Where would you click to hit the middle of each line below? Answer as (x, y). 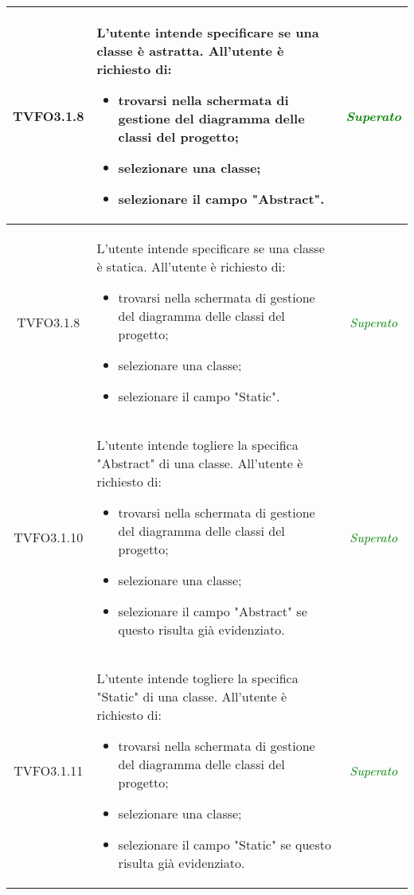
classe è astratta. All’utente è (190, 51)
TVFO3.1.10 (49, 537)
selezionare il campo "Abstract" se (213, 611)
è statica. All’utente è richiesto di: (191, 266)
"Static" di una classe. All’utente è (192, 696)
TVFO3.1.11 (49, 770)
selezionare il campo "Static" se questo (225, 844)
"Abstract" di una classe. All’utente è (200, 463)
